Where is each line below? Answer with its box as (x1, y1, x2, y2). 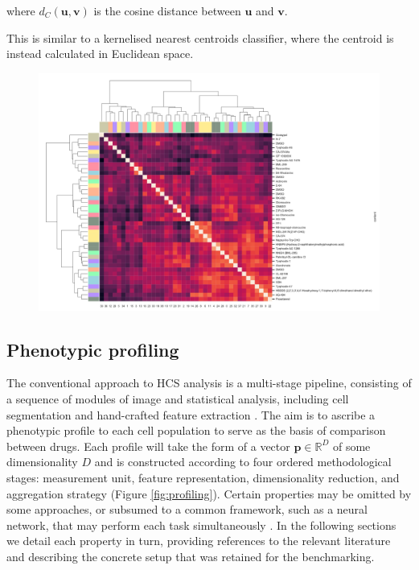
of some (332, 437, 371, 454)
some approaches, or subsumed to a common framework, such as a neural (6, 501, 368, 518)
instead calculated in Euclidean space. (6, 45, 194, 62)
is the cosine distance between (93, 2, 241, 19)
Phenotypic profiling (6, 337, 179, 361)
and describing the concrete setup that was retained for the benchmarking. (6, 547, 375, 564)
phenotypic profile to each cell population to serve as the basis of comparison (6, 422, 386, 439)
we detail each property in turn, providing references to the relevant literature (6, 532, 391, 549)
